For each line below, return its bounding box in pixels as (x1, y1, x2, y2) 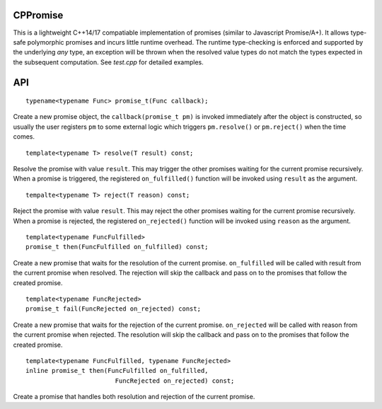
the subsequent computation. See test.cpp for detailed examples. (13, 57, 204, 67)
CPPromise (13, 9, 64, 21)
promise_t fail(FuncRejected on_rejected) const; (25, 305, 202, 313)
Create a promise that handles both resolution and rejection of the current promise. (13, 393, 255, 401)
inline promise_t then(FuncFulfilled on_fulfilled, (25, 367, 209, 375)
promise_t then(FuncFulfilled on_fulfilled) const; (25, 243, 209, 251)
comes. (13, 132, 35, 141)
